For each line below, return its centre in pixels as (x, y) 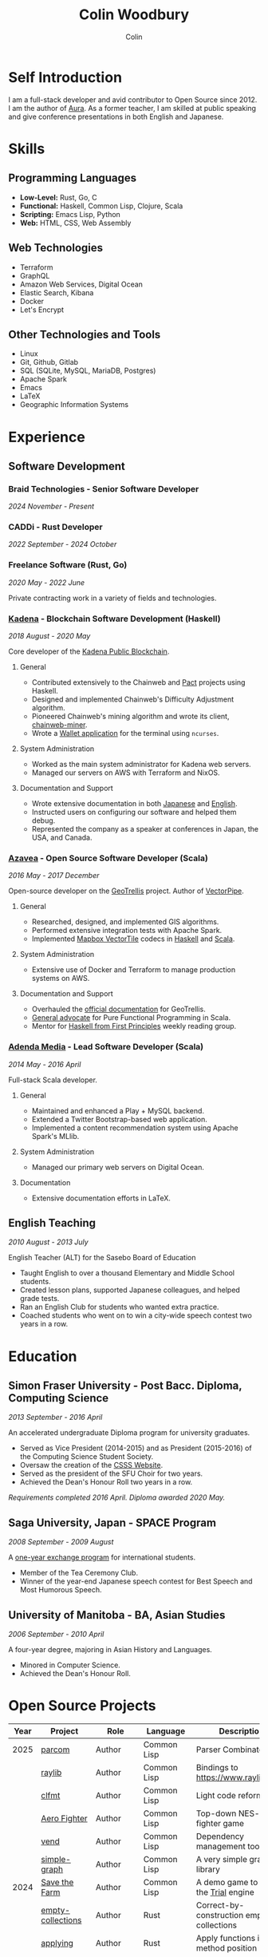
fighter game (220, 1824)
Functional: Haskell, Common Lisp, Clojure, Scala (101, 206)
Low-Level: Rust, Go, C (58, 197)
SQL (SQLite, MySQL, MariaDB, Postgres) (88, 371)
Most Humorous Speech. (61, 1590)
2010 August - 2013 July (49, 1242)
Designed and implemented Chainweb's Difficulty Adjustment (133, 699)
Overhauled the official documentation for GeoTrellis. (118, 1009)
